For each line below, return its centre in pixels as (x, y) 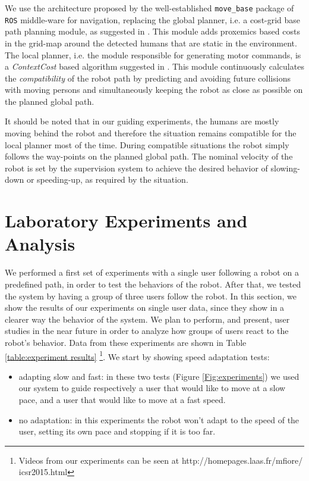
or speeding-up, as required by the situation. (107, 179)
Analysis (40, 244)
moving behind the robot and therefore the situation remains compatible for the (151, 133)
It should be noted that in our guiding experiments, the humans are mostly (142, 121)
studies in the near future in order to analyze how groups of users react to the (147, 331)
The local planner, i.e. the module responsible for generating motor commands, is (153, 54)
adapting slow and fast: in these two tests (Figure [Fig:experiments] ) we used (159, 376)
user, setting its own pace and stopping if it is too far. (117, 431)
